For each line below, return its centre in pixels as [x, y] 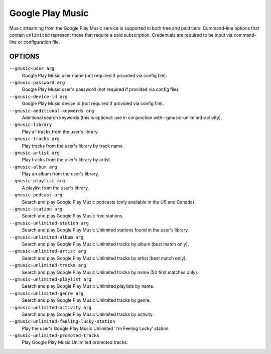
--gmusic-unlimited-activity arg [50, 307]
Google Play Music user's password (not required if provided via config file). [101, 89]
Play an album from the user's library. [60, 174]
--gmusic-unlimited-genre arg [46, 293]
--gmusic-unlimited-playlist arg [50, 279]
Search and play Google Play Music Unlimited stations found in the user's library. [105, 230]
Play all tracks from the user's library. [60, 132]
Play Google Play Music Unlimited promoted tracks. [75, 342]
